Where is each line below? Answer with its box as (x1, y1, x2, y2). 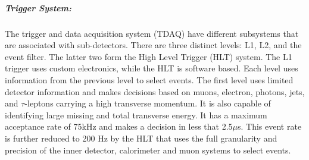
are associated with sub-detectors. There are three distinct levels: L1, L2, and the (5, 39, 302, 51)
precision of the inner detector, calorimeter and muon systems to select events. (5, 143, 291, 156)
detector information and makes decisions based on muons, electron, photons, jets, (5, 85, 305, 98)
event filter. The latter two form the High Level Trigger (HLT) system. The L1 (5, 50, 292, 62)
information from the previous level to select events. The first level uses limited (5, 73, 294, 86)
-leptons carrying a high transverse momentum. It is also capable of (24, 97, 271, 109)
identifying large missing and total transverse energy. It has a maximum (5, 108, 267, 121)
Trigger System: (5, 1, 71, 14)
